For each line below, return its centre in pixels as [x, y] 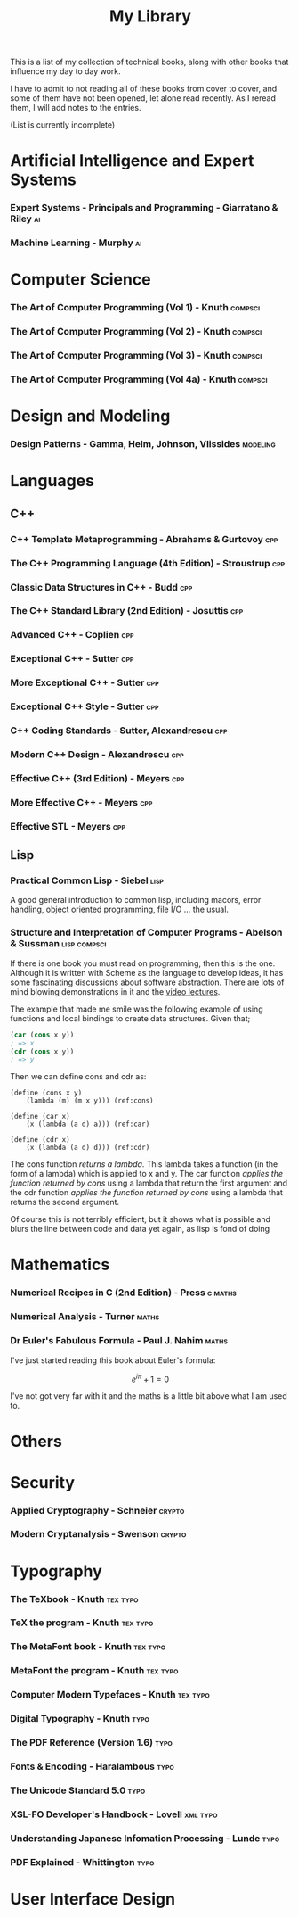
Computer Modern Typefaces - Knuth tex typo [110, 1695]
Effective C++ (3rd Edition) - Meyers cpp [97, 778]
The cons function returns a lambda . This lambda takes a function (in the [144, 1164]
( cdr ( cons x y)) [42, 1051]
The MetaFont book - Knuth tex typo [88, 1647]
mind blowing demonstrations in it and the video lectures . [115, 991]
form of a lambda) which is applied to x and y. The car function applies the [147, 1174]
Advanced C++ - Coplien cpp [72, 635]
